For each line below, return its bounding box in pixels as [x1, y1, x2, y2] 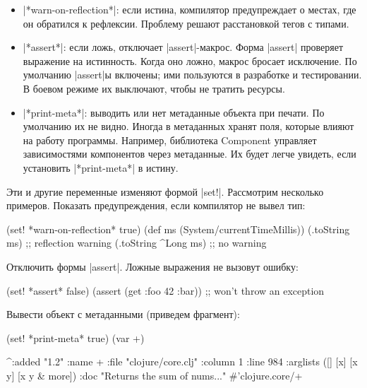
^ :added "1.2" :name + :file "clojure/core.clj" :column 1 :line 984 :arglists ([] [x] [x [6, 354, 358, 369]
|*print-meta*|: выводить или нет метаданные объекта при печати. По [23, 105, 325, 119]
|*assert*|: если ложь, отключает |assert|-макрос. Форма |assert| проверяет [23, 40, 344, 54]
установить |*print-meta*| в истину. [23, 160, 179, 175]
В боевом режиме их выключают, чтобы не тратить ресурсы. [23, 81, 285, 95]
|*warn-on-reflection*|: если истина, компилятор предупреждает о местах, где [23, 2, 356, 16]
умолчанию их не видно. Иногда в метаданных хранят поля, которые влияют [23, 119, 354, 134]
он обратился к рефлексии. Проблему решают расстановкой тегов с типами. [23, 16, 349, 30]
